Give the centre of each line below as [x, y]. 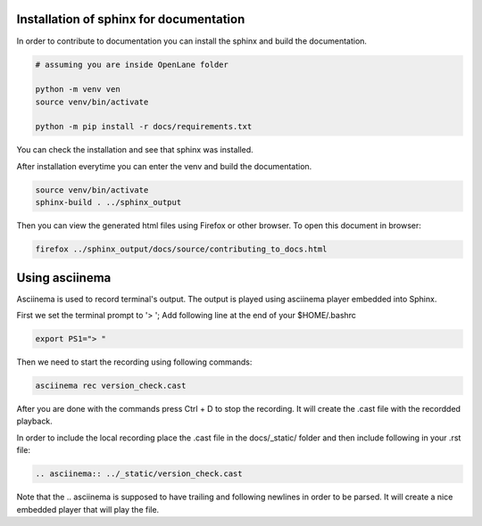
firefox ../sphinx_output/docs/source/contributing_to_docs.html [181, 249]
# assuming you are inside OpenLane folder [132, 64]
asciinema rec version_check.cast [111, 386]
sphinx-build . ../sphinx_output [108, 202]
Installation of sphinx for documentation [131, 19]
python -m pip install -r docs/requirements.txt [144, 127]
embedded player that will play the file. [88, 509]
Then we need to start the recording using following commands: [134, 362]
